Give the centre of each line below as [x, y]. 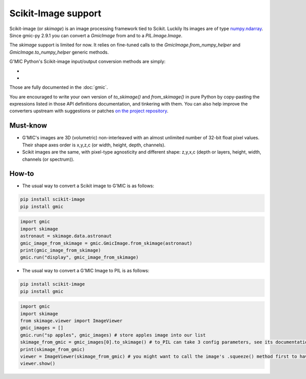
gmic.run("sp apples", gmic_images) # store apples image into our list [113, 335]
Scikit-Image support [55, 13]
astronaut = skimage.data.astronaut [66, 236]
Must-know [28, 126]
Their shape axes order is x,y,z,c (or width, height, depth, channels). [94, 145]
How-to [22, 174]
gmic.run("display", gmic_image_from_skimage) [79, 257]
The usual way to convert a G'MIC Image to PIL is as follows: [86, 271]
